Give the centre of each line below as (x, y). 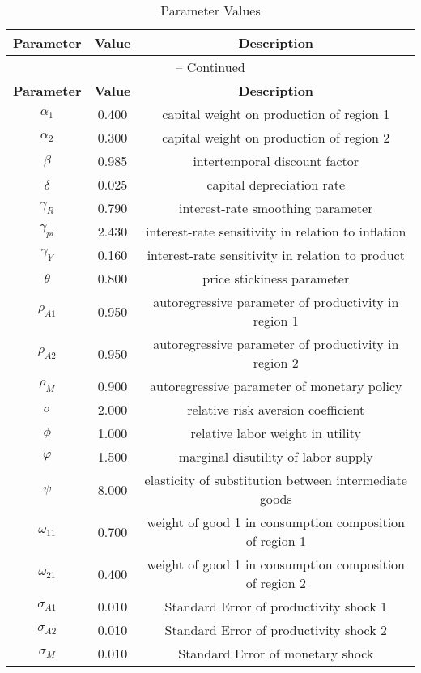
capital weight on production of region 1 (276, 114)
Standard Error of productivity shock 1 (276, 606)
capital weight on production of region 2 (276, 137)
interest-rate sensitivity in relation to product (276, 255)
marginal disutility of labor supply (276, 456)
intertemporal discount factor (276, 161)
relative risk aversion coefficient (276, 409)
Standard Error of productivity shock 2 (276, 630)
